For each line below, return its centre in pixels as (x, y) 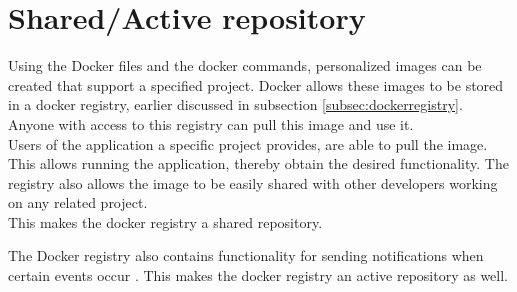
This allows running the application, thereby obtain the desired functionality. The (258, 163)
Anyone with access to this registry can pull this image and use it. (211, 123)
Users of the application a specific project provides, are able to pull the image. (248, 143)
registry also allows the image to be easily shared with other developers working (253, 182)
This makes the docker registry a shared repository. (165, 221)
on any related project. (78, 202)
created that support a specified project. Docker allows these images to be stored (256, 84)
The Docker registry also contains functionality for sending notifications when (246, 255)
